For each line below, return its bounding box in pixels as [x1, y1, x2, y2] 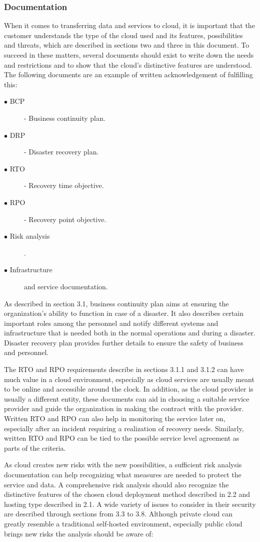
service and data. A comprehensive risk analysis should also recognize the [4, 479, 229, 489]
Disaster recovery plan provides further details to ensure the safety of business [4, 337, 243, 347]
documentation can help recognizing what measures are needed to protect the [4, 469, 241, 479]
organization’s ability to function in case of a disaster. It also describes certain [4, 308, 244, 318]
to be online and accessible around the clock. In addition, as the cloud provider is [4, 384, 253, 394]
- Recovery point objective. [24, 214, 106, 224]
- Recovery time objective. [24, 180, 104, 191]
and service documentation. [24, 281, 108, 291]
